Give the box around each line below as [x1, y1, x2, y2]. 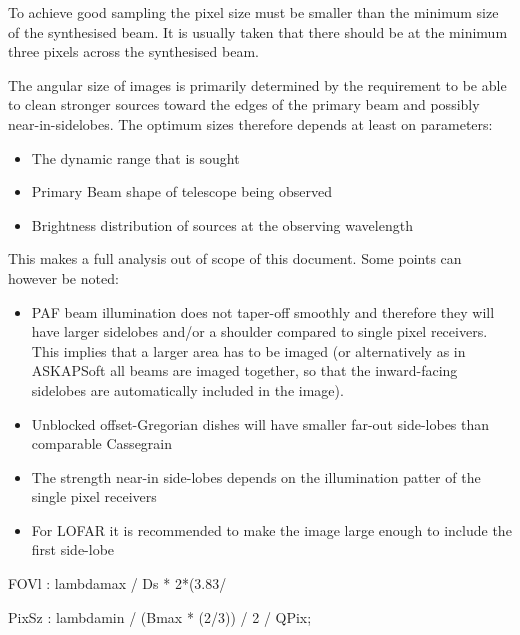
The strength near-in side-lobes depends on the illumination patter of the [31, 466, 481, 487]
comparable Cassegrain [31, 433, 173, 454]
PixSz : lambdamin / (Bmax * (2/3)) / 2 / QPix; [8, 606, 312, 627]
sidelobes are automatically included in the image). [31, 379, 344, 400]
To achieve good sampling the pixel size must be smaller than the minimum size [8, 2, 499, 22]
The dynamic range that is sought [31, 147, 240, 168]
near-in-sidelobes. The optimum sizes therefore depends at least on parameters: [8, 113, 493, 134]
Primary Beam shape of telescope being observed [31, 181, 332, 202]
